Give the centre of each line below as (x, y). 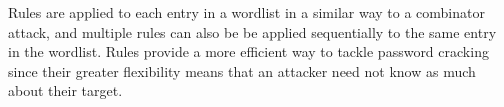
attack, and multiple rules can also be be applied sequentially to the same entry (252, 31)
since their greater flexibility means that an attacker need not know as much (242, 70)
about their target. (65, 90)
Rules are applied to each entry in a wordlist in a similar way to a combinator (246, 12)
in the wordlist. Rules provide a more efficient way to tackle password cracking (248, 51)
